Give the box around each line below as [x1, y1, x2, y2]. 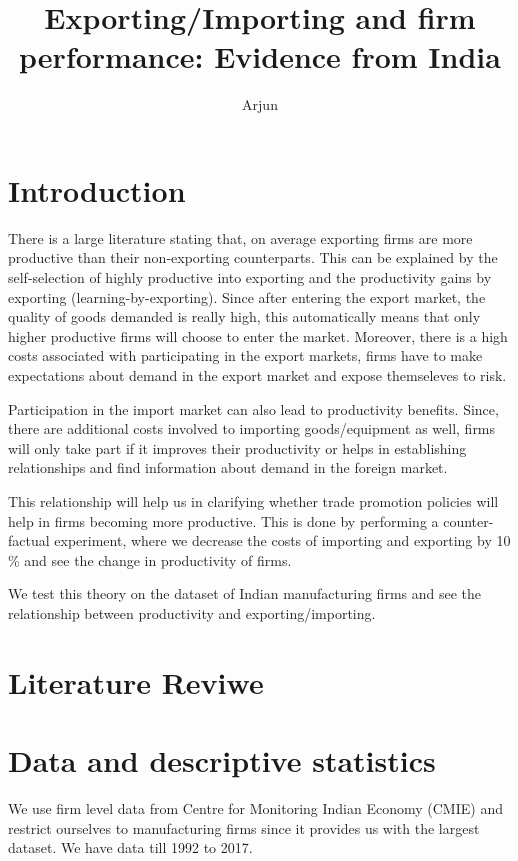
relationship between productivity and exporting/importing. [8, 602, 376, 623]
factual [8, 530, 50, 551]
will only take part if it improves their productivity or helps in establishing [8, 437, 467, 458]
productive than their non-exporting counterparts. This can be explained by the [8, 247, 498, 268]
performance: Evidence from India [19, 36, 501, 77]
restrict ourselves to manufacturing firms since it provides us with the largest [8, 817, 480, 838]
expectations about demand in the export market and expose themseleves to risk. [8, 365, 507, 385]
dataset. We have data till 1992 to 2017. [8, 837, 253, 858]
